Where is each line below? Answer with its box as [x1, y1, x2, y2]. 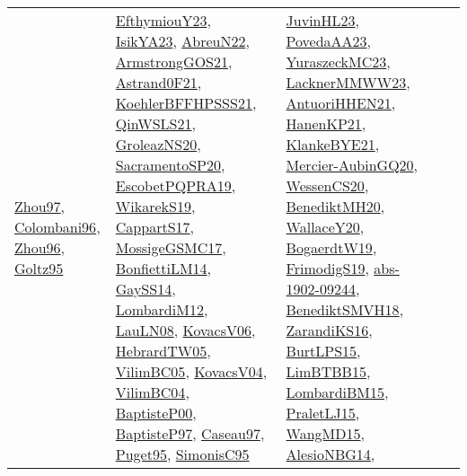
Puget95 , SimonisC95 [115, 444, 250, 464]
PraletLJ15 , [286, 402, 360, 423]
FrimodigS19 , [286, 258, 369, 278]
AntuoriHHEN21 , [286, 93, 396, 113]
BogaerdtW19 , [286, 237, 377, 258]
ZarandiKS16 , [286, 320, 373, 340]
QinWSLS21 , [115, 113, 196, 134]
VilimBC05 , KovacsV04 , [115, 361, 268, 382]
